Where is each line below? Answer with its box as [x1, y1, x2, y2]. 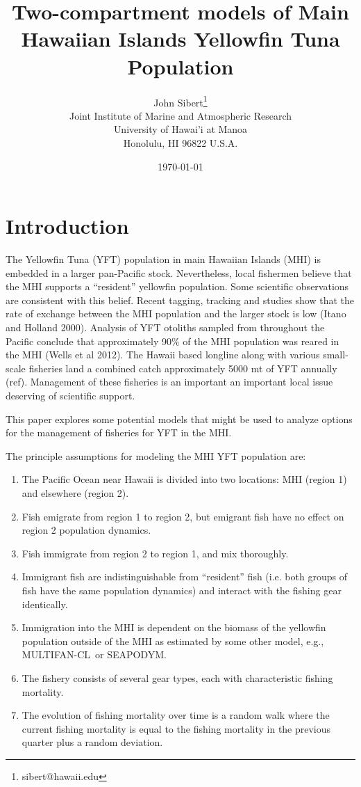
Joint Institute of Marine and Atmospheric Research [69, 108, 292, 122]
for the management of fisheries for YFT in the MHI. [6, 425, 232, 440]
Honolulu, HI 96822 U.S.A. [123, 135, 238, 150]
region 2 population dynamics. [22, 523, 151, 537]
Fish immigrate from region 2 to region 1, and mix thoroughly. [22, 546, 289, 560]
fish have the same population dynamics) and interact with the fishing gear [22, 582, 342, 597]
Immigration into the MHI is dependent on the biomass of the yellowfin [22, 620, 326, 635]
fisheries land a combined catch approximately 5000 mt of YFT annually [28, 360, 337, 375]
